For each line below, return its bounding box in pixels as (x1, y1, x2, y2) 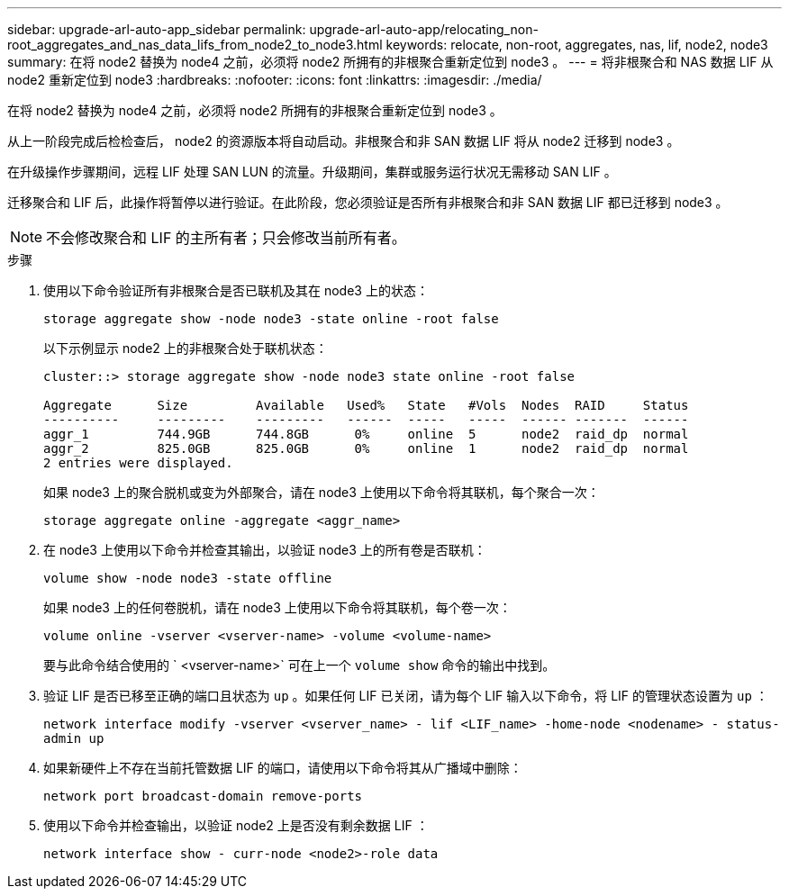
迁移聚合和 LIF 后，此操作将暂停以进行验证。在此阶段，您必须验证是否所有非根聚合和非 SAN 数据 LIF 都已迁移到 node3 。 (7, 195, 729, 210)
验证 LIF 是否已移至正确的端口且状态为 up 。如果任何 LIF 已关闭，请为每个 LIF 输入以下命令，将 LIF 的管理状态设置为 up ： (43, 688, 768, 703)
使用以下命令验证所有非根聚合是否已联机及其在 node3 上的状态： (43, 283, 429, 298)
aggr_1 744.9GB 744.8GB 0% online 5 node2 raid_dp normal (43, 427, 689, 441)
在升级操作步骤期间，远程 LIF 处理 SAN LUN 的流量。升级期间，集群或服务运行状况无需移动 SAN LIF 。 (7, 164, 617, 179)
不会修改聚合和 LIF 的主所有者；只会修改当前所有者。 (46, 229, 406, 247)
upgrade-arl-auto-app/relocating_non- (309, 22, 539, 37)
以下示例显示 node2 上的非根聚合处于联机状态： (43, 340, 328, 356)
